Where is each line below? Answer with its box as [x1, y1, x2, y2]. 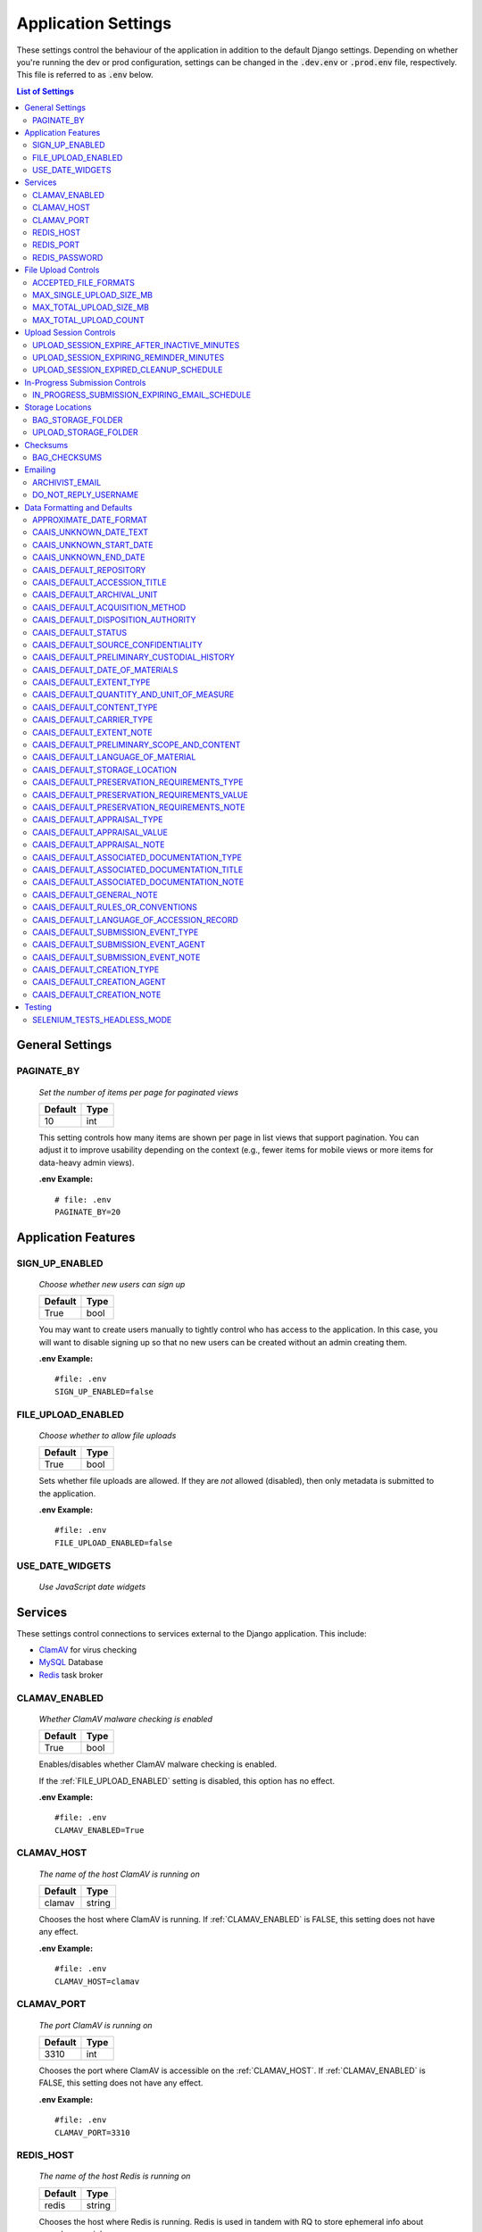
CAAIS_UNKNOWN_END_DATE [32, 552, 145, 562]
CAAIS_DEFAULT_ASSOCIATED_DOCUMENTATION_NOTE [32, 877, 245, 887]
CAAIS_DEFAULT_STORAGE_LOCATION [32, 764, 178, 775]
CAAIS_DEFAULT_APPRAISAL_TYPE [32, 814, 163, 825]
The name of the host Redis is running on [38, 2170, 191, 2182]
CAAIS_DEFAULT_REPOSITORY [32, 564, 146, 575]
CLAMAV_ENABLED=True [54, 1825, 145, 1835]
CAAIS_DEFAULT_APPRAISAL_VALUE [32, 827, 169, 837]
